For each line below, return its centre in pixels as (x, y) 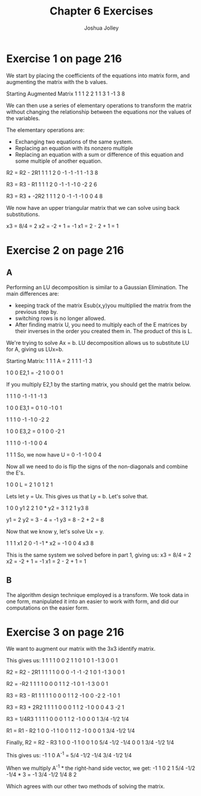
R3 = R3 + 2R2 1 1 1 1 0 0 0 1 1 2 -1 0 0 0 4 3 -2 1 (65, 707)
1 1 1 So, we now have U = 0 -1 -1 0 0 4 (54, 454)
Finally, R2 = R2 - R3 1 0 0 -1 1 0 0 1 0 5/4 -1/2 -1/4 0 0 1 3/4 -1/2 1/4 (90, 743)
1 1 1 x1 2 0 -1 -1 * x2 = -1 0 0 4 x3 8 (50, 543)
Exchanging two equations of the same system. (74, 142)
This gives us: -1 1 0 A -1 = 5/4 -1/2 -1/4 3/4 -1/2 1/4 (69, 755)
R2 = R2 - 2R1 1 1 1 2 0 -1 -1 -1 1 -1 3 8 (52, 172)
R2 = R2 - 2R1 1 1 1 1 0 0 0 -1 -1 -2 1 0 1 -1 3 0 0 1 (65, 672)
